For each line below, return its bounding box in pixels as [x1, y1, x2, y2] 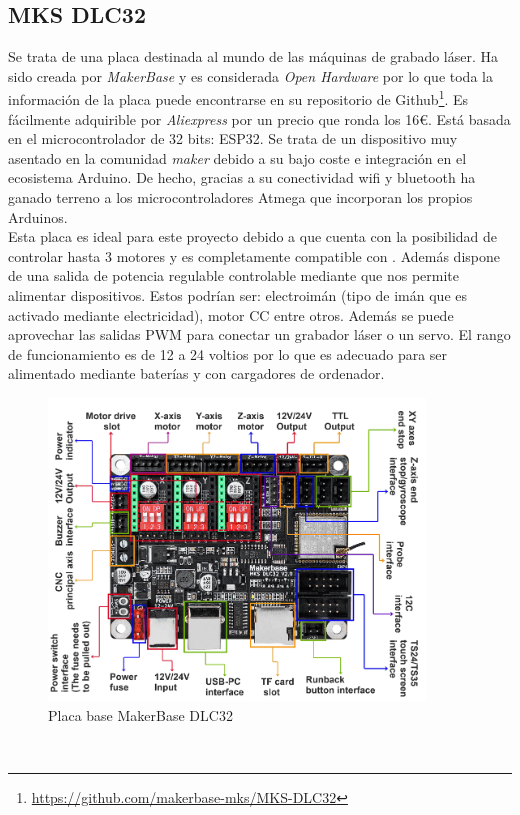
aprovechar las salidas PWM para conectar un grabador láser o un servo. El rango [8, 324, 511, 345]
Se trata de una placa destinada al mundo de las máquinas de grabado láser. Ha [8, 46, 499, 67]
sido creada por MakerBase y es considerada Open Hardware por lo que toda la [8, 65, 493, 86]
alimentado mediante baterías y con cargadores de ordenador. [8, 363, 385, 384]
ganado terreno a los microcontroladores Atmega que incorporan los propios [8, 187, 473, 208]
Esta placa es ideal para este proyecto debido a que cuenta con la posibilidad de [8, 226, 498, 247]
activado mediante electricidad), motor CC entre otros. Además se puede [8, 304, 454, 325]
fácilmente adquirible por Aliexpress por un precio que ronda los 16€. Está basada [8, 108, 511, 129]
